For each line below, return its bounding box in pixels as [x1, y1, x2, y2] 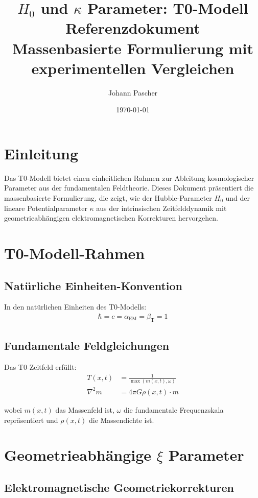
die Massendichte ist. [88, 414, 154, 425]
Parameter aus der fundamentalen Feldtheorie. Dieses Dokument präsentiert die [4, 182, 254, 193]
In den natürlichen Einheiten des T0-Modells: [4, 301, 147, 312]
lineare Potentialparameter [4, 202, 87, 213]
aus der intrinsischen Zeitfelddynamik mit [96, 202, 227, 213]
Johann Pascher [108, 87, 158, 98]
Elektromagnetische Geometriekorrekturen [4, 479, 234, 495]
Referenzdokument [65, 17, 200, 38]
